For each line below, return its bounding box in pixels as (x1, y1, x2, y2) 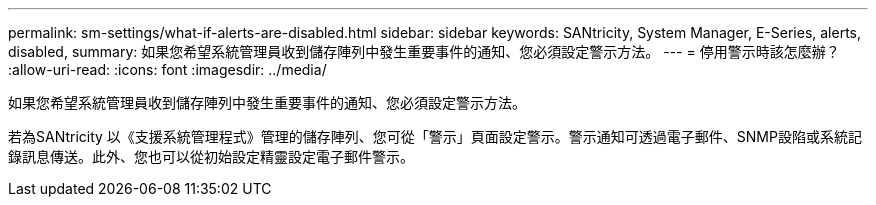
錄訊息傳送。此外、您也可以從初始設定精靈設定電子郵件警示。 (8, 148, 414, 165)
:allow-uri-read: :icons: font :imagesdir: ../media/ (8, 61, 327, 78)
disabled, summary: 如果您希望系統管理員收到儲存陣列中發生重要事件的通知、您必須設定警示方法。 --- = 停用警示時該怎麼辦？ (8, 43, 840, 60)
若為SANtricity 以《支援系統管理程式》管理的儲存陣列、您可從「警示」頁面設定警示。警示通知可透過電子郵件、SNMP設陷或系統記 (8, 128, 862, 145)
